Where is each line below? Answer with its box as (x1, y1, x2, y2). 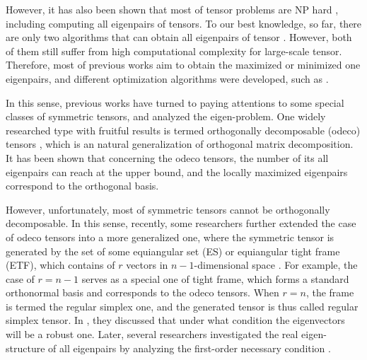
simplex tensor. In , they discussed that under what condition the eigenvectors (6, 313, 345, 327)
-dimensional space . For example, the (194, 257, 358, 272)
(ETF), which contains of (6, 257, 115, 272)
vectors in (126, 257, 168, 272)
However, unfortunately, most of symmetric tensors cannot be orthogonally (6, 202, 330, 216)
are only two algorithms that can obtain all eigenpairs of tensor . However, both (6, 30, 352, 45)
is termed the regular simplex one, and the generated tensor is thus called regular (6, 298, 359, 313)
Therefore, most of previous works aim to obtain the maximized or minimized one (6, 57, 361, 72)
